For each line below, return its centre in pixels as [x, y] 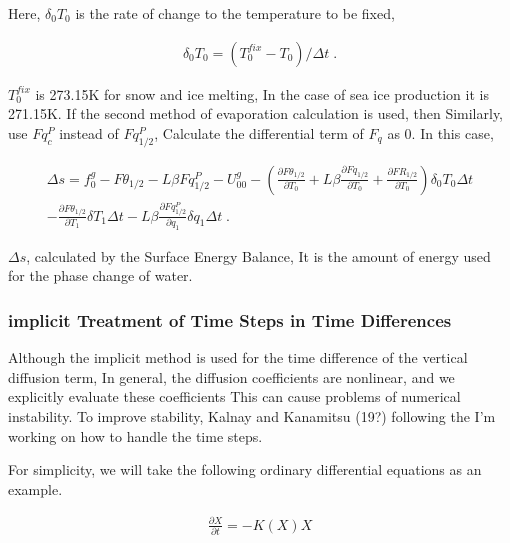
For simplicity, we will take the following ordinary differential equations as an [245, 469]
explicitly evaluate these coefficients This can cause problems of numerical [234, 396]
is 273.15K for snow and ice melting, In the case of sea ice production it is [262, 93]
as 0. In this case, [440, 132]
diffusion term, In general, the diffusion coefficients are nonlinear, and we [231, 376]
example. [35, 488]
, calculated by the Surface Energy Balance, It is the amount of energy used [258, 255]
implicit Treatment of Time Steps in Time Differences [230, 319]
